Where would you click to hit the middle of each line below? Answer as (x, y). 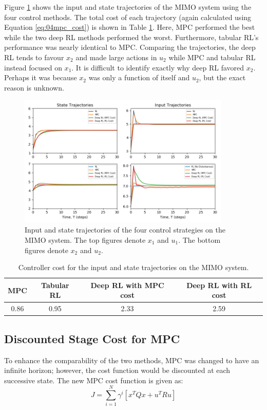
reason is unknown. (34, 87)
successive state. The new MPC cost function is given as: (94, 380)
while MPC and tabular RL (212, 57)
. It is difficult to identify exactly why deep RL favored (158, 67)
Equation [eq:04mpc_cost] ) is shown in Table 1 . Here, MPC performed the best (130, 27)
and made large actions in (116, 57)
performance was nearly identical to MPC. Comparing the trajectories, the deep (130, 47)
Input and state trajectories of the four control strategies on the (125, 230)
